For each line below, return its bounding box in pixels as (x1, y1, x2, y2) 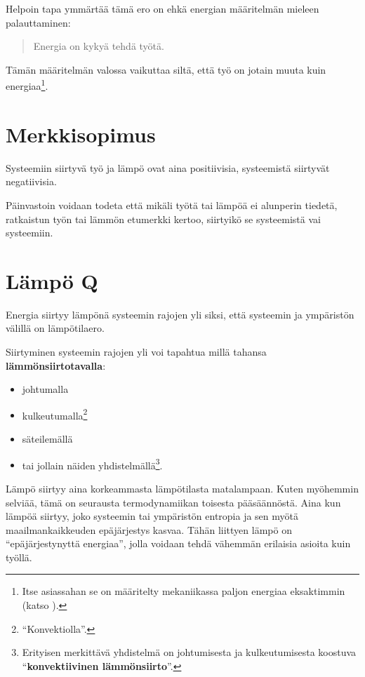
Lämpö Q (6, 266, 98, 295)
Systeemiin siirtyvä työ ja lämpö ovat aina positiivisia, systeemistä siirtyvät (6, 160, 330, 175)
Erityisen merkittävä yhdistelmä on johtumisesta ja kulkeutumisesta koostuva (22, 645, 357, 659)
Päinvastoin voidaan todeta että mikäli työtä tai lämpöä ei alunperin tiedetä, (6, 197, 338, 212)
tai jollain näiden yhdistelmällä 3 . (22, 455, 163, 472)
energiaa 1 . (6, 76, 48, 93)
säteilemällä (22, 431, 73, 446)
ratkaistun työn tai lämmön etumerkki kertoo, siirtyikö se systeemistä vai (6, 211, 321, 226)
